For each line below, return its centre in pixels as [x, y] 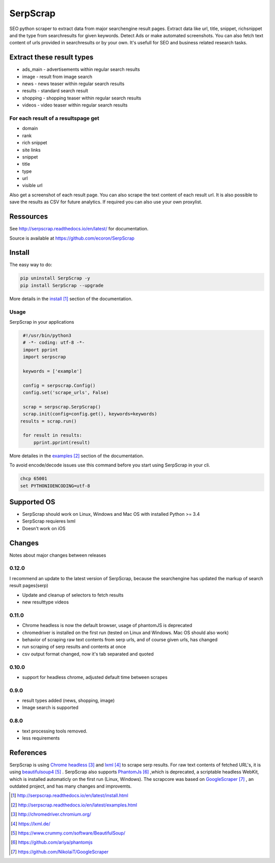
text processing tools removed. [55, 731]
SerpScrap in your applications [42, 322]
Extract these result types [51, 57]
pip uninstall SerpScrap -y [55, 278]
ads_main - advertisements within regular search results [81, 69]
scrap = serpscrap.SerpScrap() [62, 407]
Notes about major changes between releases [58, 555]
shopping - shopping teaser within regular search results [82, 98]
